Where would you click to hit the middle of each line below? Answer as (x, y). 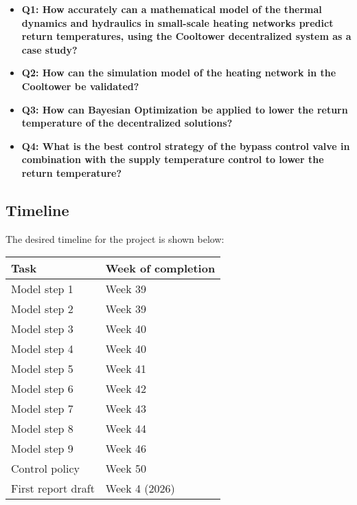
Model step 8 (42, 429)
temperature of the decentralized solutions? (127, 123)
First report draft (53, 488)
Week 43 (126, 409)
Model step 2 (42, 309)
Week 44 (126, 429)
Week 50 (126, 469)
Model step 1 (42, 289)
